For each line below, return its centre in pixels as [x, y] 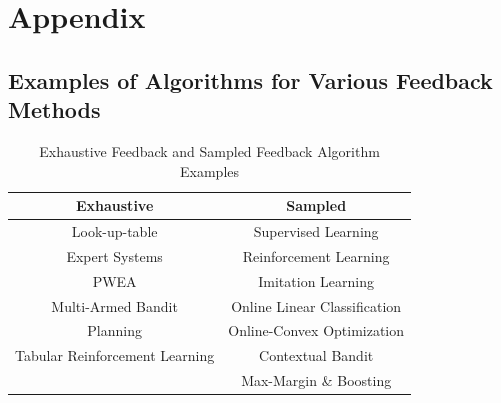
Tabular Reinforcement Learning [115, 355]
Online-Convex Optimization [316, 330]
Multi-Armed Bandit [114, 305]
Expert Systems [114, 255]
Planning [114, 330]
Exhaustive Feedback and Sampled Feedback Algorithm [209, 150]
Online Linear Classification [316, 305]
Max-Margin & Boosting [316, 380]
